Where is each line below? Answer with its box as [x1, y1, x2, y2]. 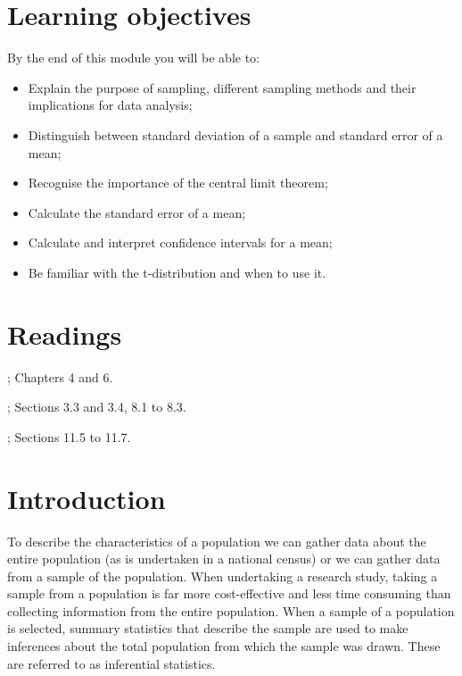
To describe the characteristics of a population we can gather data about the [7, 531, 426, 550]
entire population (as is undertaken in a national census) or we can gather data [7, 549, 441, 568]
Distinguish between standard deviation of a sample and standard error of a [28, 125, 443, 144]
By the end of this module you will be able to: [7, 48, 260, 67]
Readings [7, 315, 122, 352]
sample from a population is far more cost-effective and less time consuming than [7, 584, 451, 603]
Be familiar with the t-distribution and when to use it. [28, 263, 326, 281]
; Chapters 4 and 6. [7, 367, 113, 386]
